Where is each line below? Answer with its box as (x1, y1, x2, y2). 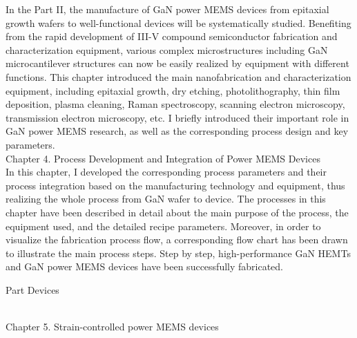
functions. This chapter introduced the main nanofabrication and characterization (6, 69, 351, 84)
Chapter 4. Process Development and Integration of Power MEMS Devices (6, 151, 320, 165)
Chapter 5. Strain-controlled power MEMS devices (6, 319, 219, 334)
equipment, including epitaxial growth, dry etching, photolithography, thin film (6, 83, 340, 97)
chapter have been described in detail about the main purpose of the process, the (6, 205, 349, 219)
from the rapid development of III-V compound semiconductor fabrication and (6, 29, 338, 44)
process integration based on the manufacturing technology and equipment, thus (6, 178, 345, 192)
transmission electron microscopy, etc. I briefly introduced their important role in (6, 110, 349, 124)
